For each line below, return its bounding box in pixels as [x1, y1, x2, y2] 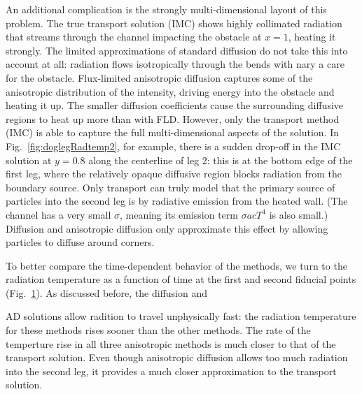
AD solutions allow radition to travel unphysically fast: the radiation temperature [6, 309, 356, 323]
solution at [6, 152, 52, 167]
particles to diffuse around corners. [6, 235, 155, 249]
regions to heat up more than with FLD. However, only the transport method [6, 111, 340, 126]
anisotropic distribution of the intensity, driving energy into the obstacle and [6, 84, 335, 98]
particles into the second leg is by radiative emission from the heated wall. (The [6, 194, 348, 208]
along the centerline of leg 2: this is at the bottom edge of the [88, 152, 353, 167]
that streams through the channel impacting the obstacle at [6, 29, 262, 44]
